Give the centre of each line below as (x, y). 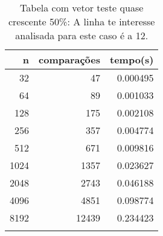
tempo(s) (132, 59)
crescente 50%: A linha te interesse (81, 21)
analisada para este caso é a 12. (82, 35)
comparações (69, 59)
